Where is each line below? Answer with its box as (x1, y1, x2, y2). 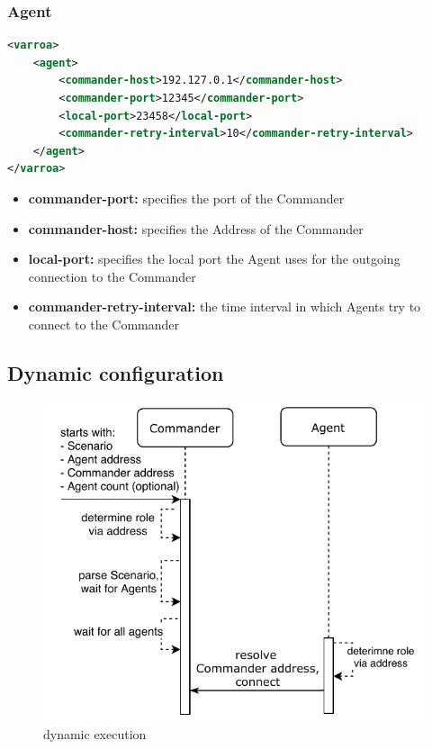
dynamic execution (43, 724, 147, 743)
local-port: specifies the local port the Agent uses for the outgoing (28, 249, 400, 268)
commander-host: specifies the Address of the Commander (28, 219, 364, 238)
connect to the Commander (28, 314, 180, 333)
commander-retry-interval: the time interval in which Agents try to (28, 297, 421, 316)
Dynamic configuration (7, 358, 224, 386)
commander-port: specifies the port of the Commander (28, 188, 345, 207)
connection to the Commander (28, 266, 196, 285)
